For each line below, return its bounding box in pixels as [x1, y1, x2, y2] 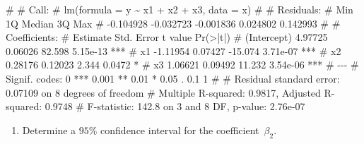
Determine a [22, 122, 76, 137]
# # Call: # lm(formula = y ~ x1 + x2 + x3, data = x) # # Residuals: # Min [6, 2, 353, 16]
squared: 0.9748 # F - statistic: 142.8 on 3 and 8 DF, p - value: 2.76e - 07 [6, 99, 305, 114]
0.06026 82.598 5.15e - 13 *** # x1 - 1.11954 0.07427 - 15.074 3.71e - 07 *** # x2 [6, 43, 341, 58]
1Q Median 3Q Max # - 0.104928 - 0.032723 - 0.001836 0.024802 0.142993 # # [6, 16, 341, 30]
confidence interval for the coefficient [100, 122, 259, 137]
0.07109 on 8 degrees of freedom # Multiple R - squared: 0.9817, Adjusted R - [6, 85, 335, 100]
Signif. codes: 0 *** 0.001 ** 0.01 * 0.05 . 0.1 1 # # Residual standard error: [6, 71, 340, 85]
